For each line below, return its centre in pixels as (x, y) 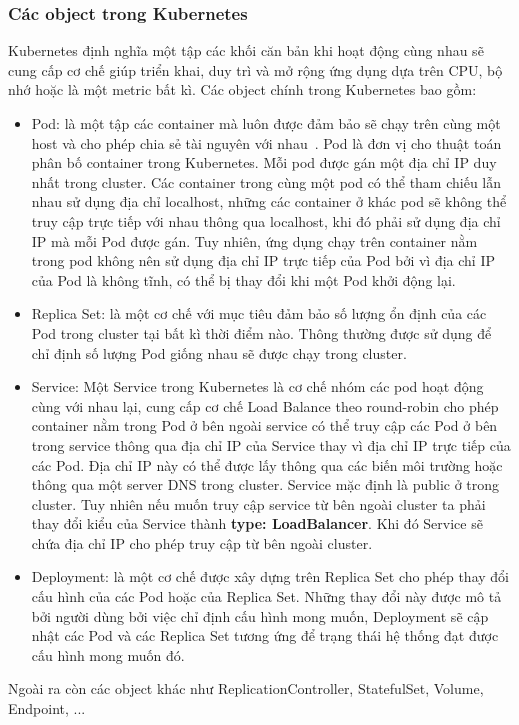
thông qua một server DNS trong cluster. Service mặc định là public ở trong (265, 484)
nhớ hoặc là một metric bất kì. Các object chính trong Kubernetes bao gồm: (242, 89)
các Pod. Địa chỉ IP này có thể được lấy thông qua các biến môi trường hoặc (267, 464)
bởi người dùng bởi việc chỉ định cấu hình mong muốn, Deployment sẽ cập (260, 615)
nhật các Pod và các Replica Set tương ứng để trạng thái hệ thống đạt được (265, 635)
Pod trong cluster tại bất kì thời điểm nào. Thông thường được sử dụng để (261, 332)
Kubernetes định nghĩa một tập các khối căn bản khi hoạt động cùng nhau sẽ (246, 50)
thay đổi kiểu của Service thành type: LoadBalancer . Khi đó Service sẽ (257, 523)
